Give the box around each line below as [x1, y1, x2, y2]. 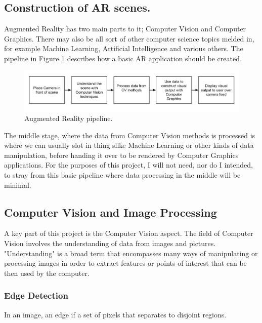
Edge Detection [4, 289, 68, 302]
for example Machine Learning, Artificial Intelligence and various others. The [4, 43, 243, 54]
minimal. [4, 179, 31, 190]
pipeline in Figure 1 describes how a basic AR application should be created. [4, 53, 242, 63]
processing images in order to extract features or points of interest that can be [4, 258, 247, 268]
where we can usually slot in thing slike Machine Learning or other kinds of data [4, 140, 254, 150]
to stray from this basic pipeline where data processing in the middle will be [4, 169, 241, 180]
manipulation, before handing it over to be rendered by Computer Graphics [4, 149, 239, 160]
